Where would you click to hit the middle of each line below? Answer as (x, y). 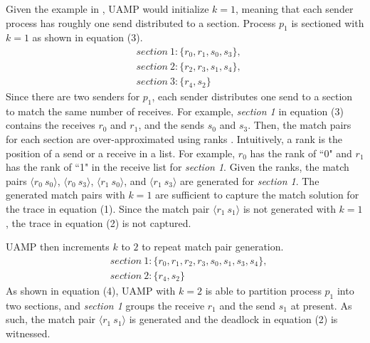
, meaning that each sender (294, 9)
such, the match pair (51, 319)
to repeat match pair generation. (213, 247)
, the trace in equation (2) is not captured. (99, 222)
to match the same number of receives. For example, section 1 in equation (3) (175, 111)
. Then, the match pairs (300, 125)
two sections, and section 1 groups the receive (105, 305)
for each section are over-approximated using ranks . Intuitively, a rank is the (174, 139)
